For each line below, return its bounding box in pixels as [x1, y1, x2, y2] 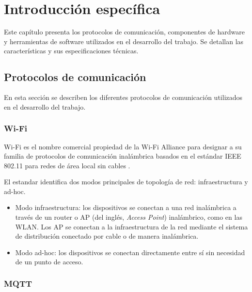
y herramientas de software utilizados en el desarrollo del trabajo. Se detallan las [4, 36, 244, 46]
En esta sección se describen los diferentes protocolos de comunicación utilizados [4, 92, 243, 102]
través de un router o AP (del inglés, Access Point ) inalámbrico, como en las [15, 212, 242, 222]
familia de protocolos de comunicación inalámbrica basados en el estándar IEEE [4, 151, 241, 161]
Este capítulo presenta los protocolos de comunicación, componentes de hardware [4, 27, 245, 37]
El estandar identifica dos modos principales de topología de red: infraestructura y [4, 177, 248, 187]
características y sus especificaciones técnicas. [4, 46, 139, 56]
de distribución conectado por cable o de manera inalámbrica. [15, 231, 199, 241]
